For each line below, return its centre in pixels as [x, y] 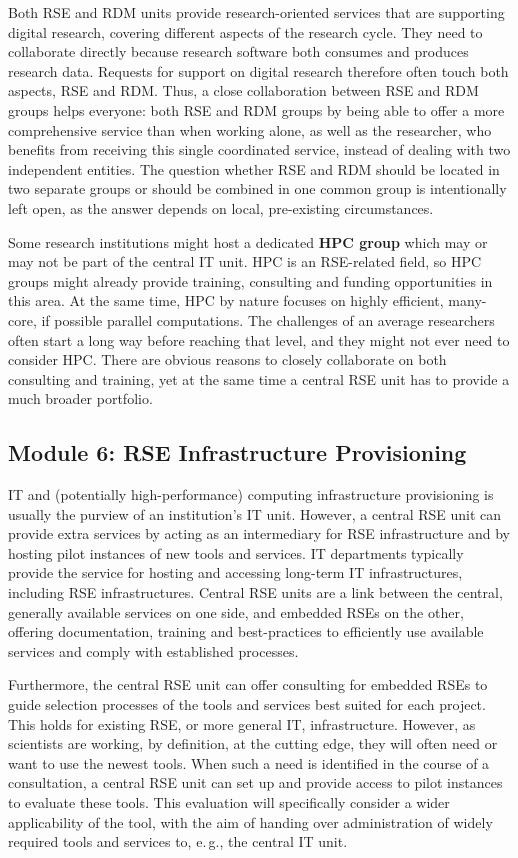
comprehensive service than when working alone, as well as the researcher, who [250, 129]
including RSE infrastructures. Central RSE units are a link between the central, [255, 592]
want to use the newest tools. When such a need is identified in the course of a [249, 762]
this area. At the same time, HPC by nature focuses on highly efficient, [226, 300]
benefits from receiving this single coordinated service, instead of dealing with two [259, 149]
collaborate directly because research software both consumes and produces [238, 51]
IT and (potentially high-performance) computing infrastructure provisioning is [251, 494]
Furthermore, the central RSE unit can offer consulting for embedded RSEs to [248, 684]
